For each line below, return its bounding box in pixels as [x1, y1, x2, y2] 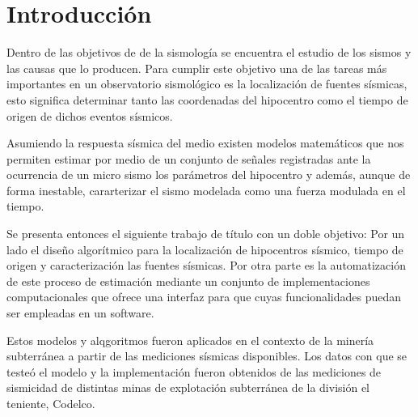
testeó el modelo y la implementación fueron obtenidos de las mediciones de [6, 363, 382, 380]
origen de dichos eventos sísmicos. [6, 107, 173, 124]
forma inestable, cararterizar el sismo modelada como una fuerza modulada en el [6, 181, 406, 198]
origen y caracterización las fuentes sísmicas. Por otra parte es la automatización [6, 257, 406, 274]
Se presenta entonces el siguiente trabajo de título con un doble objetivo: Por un [6, 225, 405, 242]
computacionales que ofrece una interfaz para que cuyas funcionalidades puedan [6, 288, 402, 305]
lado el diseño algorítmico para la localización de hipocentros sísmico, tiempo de [6, 240, 403, 257]
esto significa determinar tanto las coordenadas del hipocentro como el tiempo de [6, 91, 408, 108]
